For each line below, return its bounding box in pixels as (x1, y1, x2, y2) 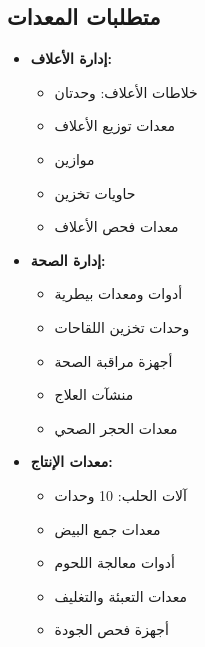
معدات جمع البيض (54, 518, 161, 539)
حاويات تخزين (54, 182, 136, 203)
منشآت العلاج (54, 384, 134, 405)
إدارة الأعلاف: (30, 48, 112, 69)
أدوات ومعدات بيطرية (54, 283, 183, 304)
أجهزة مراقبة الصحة (54, 350, 173, 371)
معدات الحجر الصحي (54, 417, 178, 438)
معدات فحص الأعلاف (54, 216, 179, 237)
